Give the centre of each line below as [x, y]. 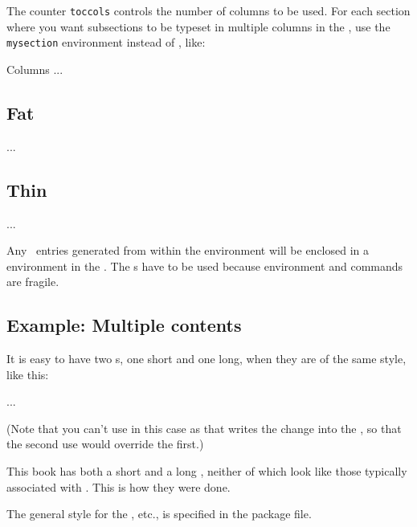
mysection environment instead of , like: [106, 42]
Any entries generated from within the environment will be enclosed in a [188, 250]
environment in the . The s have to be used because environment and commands [205, 266]
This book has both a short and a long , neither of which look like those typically [207, 471]
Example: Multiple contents [124, 325]
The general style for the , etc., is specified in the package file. [159, 514]
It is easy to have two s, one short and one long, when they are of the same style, [206, 359]
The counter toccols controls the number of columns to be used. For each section [208, 10]
